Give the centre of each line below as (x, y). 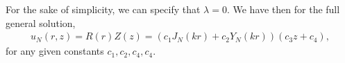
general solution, (41, 22)
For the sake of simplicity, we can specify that (103, 9)
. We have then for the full (283, 9)
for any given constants (55, 51)
